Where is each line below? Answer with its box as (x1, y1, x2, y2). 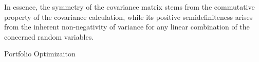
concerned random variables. (4, 31, 94, 42)
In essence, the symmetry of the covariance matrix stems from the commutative (4, 2, 255, 12)
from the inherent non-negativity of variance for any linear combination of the (4, 21, 250, 32)
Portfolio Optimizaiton (4, 48, 76, 59)
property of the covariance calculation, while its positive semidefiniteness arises (4, 11, 253, 22)
